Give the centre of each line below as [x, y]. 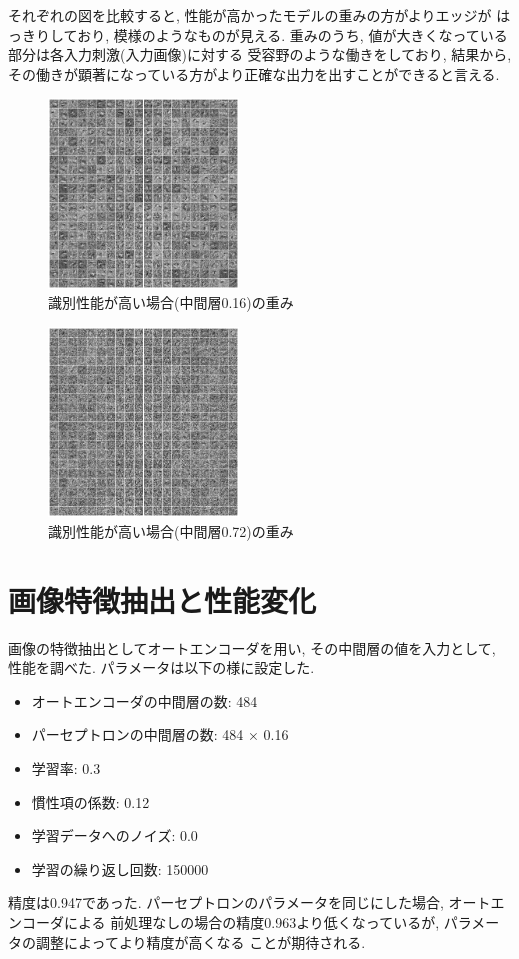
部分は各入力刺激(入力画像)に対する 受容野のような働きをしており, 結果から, [260, 54]
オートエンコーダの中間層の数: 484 [144, 700]
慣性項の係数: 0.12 [90, 801]
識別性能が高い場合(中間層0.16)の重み [171, 302]
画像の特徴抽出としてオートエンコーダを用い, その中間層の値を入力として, [252, 647]
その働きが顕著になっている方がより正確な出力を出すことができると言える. [254, 73]
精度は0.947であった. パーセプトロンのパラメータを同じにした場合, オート [249, 902]
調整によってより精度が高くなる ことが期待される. [200, 941]
